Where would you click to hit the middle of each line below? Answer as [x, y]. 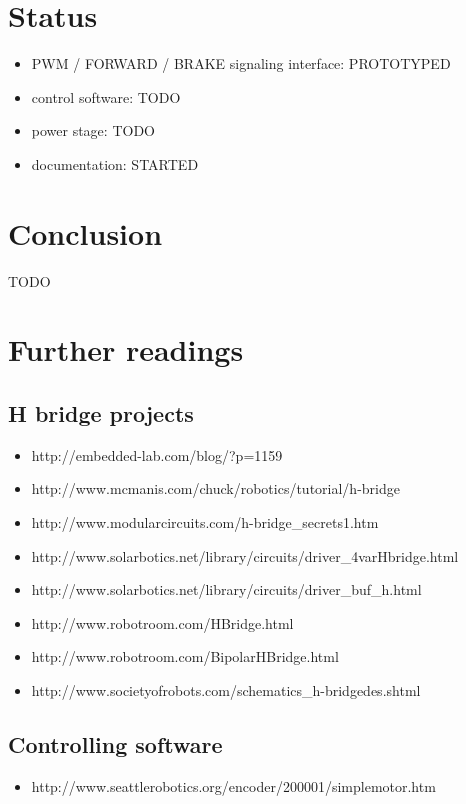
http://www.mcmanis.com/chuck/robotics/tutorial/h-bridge [215, 488]
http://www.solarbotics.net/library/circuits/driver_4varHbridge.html [245, 555]
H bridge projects [101, 412]
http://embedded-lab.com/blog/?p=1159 [157, 454]
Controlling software [115, 743]
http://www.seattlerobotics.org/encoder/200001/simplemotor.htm [233, 785]
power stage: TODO [93, 130]
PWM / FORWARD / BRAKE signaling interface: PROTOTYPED [241, 63]
